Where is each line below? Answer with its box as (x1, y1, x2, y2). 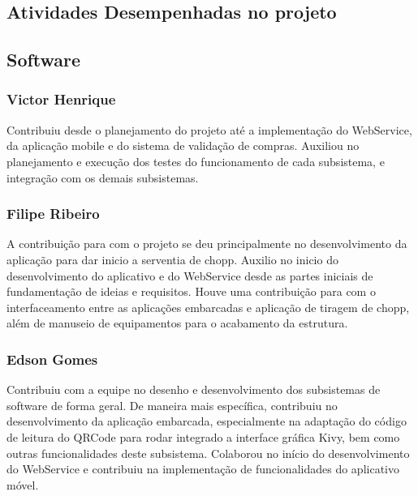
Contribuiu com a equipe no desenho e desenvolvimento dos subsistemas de (6, 381, 381, 398)
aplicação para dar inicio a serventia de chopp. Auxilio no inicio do (6, 250, 338, 267)
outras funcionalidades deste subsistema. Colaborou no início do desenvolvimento (6, 444, 410, 461)
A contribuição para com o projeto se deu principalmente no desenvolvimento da (6, 235, 407, 252)
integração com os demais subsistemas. (6, 169, 199, 186)
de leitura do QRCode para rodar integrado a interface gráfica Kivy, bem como (6, 428, 400, 445)
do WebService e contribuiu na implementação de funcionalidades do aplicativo (6, 460, 399, 477)
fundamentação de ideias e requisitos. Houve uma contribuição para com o (6, 283, 376, 300)
